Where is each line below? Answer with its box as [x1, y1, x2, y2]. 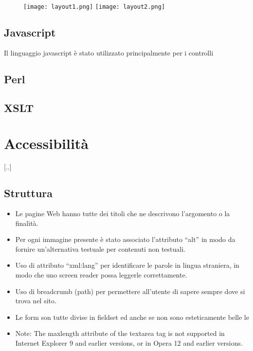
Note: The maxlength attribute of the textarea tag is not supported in [15, 328, 225, 338]
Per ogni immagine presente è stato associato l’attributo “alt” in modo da [15, 234, 235, 244]
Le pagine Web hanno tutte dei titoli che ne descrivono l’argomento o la [15, 208, 230, 218]
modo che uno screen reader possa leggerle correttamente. [15, 269, 187, 279]
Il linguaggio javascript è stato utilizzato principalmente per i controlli [4, 47, 214, 57]
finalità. [15, 218, 38, 228]
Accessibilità [4, 133, 89, 153]
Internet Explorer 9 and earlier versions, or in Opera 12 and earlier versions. [15, 337, 243, 348]
